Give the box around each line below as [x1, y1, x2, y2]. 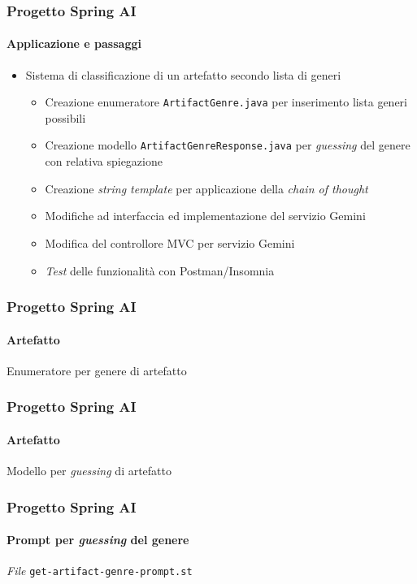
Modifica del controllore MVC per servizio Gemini [45, 234, 295, 251]
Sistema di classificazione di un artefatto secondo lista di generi [25, 66, 341, 83]
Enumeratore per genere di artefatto [7, 361, 187, 379]
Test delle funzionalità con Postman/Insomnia [45, 262, 275, 279]
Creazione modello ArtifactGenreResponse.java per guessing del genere [45, 136, 410, 154]
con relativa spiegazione [45, 153, 163, 170]
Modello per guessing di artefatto [7, 461, 172, 478]
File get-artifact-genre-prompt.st [7, 562, 193, 579]
